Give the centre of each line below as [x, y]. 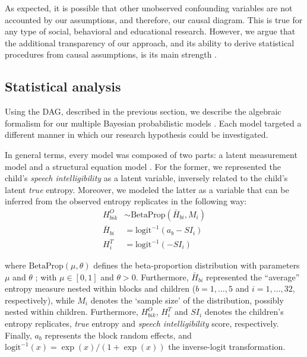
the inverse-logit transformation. [227, 347]
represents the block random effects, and [118, 335]
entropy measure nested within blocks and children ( [100, 288]
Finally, [18, 335]
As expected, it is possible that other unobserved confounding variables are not [149, 8]
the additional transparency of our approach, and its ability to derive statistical [150, 42]
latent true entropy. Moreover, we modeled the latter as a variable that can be [147, 189]
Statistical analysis [63, 86]
